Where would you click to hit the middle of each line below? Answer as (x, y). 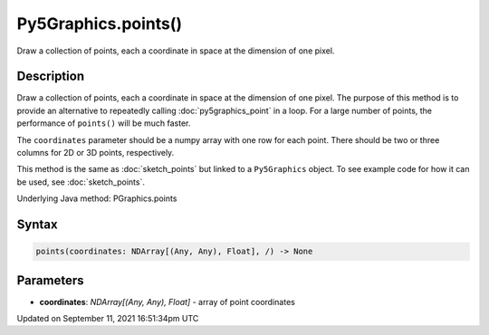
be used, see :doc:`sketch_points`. (81, 182)
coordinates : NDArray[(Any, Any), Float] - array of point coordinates (168, 301)
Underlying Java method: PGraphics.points (97, 198)
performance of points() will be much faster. (104, 123)
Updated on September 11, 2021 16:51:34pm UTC (108, 319)
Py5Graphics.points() (100, 24)
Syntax (37, 225)
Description (51, 77)
